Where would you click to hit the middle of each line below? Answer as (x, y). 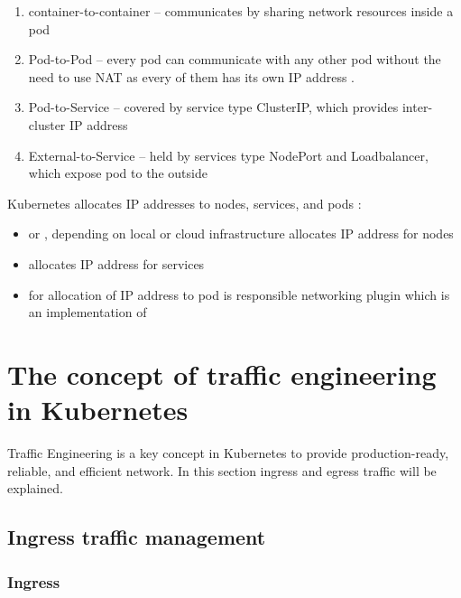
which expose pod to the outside (118, 173)
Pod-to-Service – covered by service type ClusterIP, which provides (213, 107)
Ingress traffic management (137, 537)
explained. (35, 488)
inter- (417, 107)
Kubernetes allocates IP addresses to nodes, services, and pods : (184, 203)
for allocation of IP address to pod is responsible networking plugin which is (239, 294)
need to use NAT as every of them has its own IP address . (191, 76)
